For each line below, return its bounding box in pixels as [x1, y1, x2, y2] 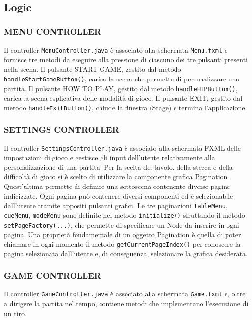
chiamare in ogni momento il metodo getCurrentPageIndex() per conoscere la [4, 239, 241, 249]
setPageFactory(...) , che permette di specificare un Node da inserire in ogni [4, 219, 239, 230]
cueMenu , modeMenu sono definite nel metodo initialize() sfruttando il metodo [4, 210, 245, 220]
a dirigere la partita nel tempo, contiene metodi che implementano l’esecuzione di [4, 298, 249, 308]
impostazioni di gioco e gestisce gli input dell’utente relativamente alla [4, 152, 215, 162]
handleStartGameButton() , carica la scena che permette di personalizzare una [4, 73, 240, 83]
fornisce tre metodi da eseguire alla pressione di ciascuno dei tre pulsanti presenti [4, 54, 248, 64]
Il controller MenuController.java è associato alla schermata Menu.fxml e [4, 45, 227, 54]
